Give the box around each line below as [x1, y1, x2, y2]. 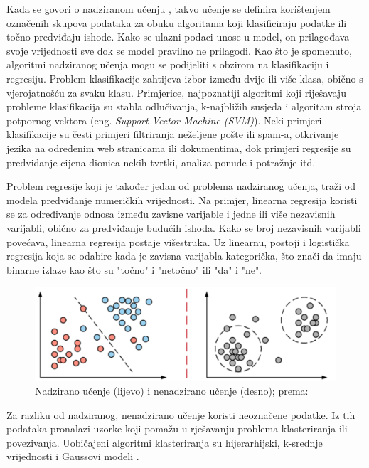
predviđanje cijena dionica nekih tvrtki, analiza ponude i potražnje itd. [6, 154, 316, 169]
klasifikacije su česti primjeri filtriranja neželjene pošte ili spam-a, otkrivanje [6, 127, 339, 142]
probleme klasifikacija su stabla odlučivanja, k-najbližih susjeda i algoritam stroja [6, 99, 362, 114]
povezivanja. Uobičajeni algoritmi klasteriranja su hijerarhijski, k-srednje [6, 435, 323, 450]
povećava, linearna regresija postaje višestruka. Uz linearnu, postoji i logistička [6, 234, 350, 249]
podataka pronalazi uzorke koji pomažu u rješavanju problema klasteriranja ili [6, 421, 348, 436]
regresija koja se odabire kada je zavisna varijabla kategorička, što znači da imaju [6, 248, 362, 263]
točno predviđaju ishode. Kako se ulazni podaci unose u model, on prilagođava [6, 29, 350, 44]
